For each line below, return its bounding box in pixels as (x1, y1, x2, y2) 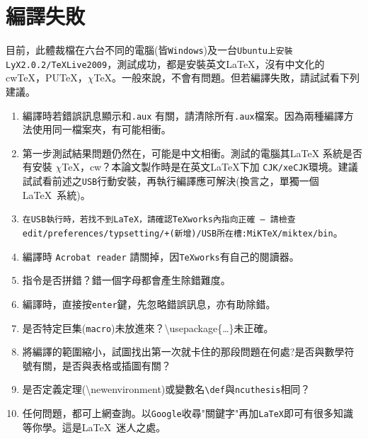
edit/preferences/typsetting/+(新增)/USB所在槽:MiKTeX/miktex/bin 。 (22, 225, 343, 240)
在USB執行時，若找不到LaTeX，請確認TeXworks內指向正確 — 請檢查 (22, 215, 296, 225)
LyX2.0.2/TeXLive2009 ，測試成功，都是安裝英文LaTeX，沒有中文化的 (6, 56, 325, 71)
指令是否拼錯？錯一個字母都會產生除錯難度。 (22, 273, 231, 287)
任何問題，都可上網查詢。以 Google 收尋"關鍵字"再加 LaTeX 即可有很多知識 (22, 406, 354, 421)
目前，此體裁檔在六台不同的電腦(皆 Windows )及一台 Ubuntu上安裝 (6, 42, 293, 57)
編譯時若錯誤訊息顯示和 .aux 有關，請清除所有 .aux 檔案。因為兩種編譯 (22, 108, 344, 122)
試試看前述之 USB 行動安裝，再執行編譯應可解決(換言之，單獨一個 (22, 173, 319, 188)
